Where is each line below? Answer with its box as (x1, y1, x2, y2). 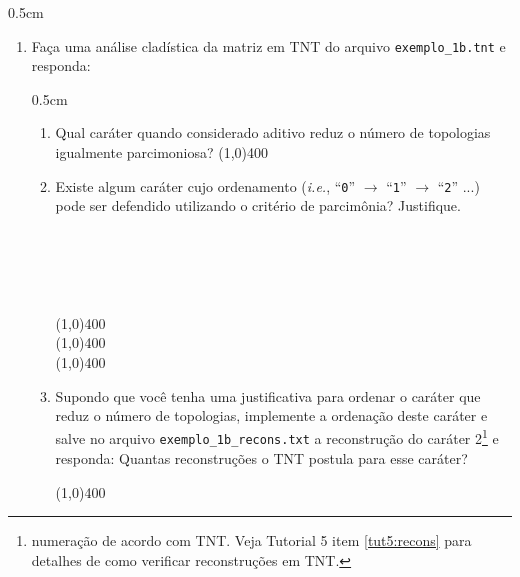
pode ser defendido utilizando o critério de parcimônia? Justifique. (55, 195, 461, 216)
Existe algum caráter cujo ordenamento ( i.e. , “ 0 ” (55, 175, 356, 196)
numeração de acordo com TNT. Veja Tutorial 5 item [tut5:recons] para (31, 530, 472, 551)
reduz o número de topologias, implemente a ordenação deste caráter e (55, 405, 488, 426)
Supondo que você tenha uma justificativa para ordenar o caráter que (55, 385, 481, 406)
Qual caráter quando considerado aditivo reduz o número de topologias (55, 122, 491, 143)
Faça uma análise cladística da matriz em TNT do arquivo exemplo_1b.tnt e (31, 35, 506, 56)
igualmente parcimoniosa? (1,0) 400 (55, 142, 269, 163)
